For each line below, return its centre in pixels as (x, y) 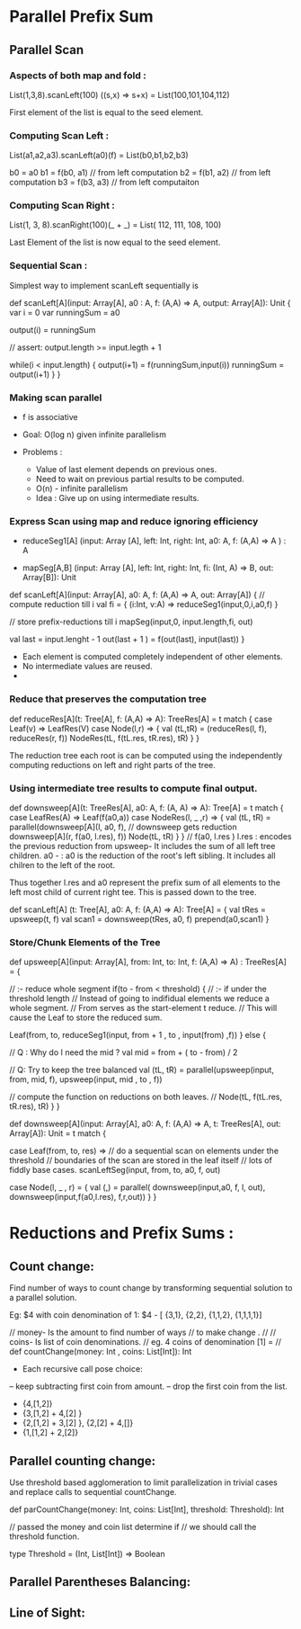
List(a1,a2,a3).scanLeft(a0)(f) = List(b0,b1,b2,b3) (99, 156)
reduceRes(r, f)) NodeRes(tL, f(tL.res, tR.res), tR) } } (105, 738)
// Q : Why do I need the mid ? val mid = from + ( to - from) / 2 (124, 1052)
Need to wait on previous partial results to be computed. (140, 479)
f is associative (50, 417)
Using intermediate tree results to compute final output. (133, 788)
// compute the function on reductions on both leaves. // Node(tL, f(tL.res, (146, 1097)
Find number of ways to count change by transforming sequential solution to (151, 1288)
